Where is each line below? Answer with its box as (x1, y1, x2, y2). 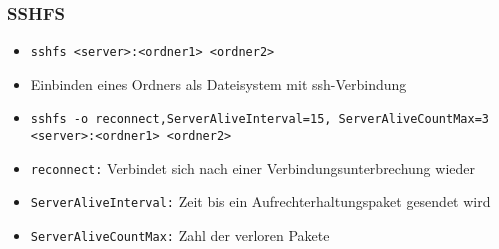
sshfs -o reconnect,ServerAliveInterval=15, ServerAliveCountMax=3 (30, 112, 489, 127)
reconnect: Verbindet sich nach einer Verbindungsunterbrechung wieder (30, 157, 475, 178)
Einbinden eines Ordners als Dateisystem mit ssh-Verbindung (30, 73, 407, 94)
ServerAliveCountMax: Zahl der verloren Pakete (30, 225, 330, 246)
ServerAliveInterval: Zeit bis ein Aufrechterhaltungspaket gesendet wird (30, 191, 491, 212)
